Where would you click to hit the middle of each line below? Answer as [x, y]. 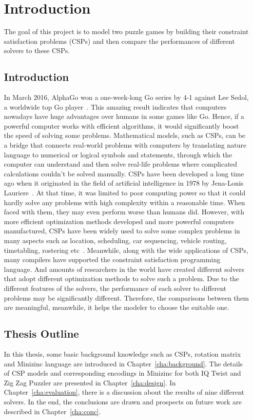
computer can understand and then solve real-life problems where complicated [121, 164]
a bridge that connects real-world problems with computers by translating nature [125, 145]
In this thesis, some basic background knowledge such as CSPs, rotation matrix [122, 353]
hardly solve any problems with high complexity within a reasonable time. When [125, 202]
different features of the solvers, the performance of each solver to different [115, 288]
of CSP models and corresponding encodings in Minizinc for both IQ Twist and [123, 373]
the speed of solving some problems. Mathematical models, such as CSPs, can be [125, 135]
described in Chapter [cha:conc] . [52, 411]
